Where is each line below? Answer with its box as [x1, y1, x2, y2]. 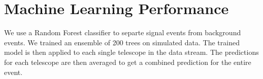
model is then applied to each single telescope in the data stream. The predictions [4, 47, 259, 57]
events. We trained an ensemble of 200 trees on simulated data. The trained [4, 37, 240, 47]
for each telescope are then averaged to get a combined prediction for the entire [4, 56, 251, 67]
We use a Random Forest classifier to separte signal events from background [4, 27, 241, 38]
